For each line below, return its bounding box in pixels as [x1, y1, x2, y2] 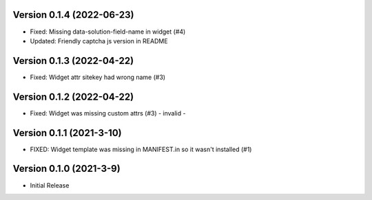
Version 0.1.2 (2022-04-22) [12, 91, 134, 102]
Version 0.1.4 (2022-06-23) [12, 9, 134, 21]
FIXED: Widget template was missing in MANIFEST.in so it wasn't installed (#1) [30, 145, 252, 153]
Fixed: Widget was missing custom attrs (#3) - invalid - [30, 109, 186, 117]
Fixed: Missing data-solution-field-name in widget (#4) [30, 27, 186, 36]
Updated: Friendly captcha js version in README [30, 36, 168, 45]
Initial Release [30, 181, 70, 189]
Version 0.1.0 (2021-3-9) [12, 163, 121, 175]
